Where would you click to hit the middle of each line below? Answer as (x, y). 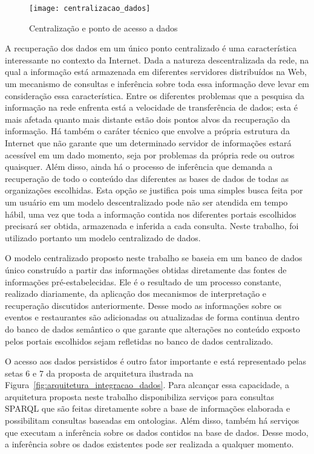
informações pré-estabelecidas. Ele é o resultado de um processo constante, (143, 281)
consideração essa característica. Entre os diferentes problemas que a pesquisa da (155, 95)
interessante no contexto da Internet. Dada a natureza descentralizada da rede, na (157, 60)
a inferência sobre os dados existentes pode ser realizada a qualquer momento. (149, 444)
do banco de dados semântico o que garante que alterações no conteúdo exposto (153, 329)
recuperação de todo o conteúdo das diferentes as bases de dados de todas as (147, 178)
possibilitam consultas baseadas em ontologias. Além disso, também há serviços (152, 420)
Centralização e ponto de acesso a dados (103, 28)
